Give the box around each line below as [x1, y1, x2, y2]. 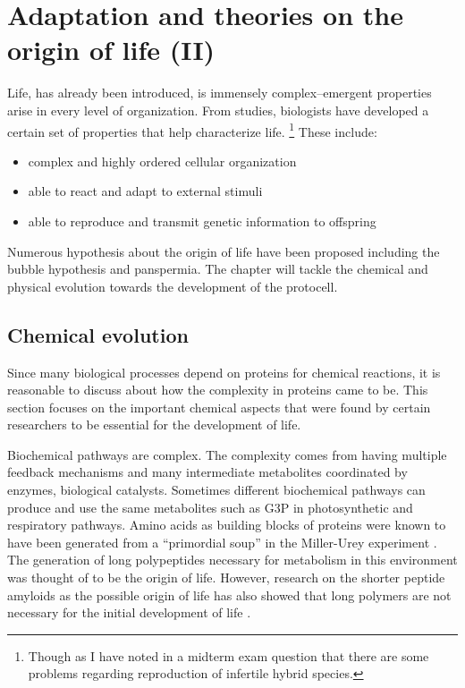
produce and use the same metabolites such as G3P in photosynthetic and [7, 497, 413, 516]
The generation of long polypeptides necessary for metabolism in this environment [7, 550, 458, 569]
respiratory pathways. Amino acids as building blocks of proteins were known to [7, 515, 446, 534]
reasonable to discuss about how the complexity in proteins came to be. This [7, 380, 428, 399]
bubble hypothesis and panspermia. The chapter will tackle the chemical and [7, 259, 428, 278]
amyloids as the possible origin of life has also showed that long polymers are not [7, 585, 452, 604]
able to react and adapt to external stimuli [28, 182, 263, 200]
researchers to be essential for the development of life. [7, 415, 301, 434]
